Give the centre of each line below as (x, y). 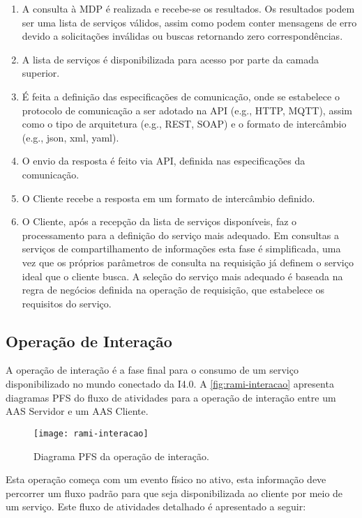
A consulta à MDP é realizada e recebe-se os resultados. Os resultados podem (188, 8)
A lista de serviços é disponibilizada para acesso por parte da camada (171, 59)
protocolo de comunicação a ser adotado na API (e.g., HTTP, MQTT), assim (187, 110)
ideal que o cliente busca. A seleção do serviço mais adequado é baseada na (182, 276)
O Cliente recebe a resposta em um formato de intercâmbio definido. (168, 198)
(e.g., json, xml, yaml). (70, 137)
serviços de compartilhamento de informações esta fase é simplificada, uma (181, 249)
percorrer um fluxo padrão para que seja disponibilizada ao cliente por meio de (174, 493)
